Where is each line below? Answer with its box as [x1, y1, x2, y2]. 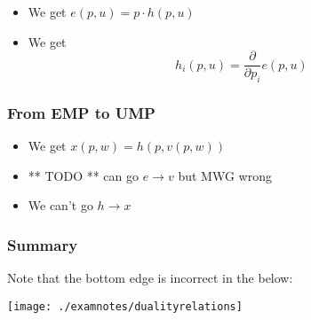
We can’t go [28, 196, 93, 215]
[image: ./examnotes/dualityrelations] [7, 300, 243, 313]
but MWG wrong [178, 166, 272, 184]
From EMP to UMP [7, 101, 155, 123]
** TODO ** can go [28, 166, 140, 184]
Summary [7, 233, 78, 255]
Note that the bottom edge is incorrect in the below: [7, 269, 293, 287]
